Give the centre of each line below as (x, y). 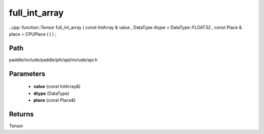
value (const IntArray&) (57, 87)
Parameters (27, 74)
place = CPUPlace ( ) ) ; (33, 34)
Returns (22, 114)
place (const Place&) (55, 100)
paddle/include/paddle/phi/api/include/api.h (53, 60)
